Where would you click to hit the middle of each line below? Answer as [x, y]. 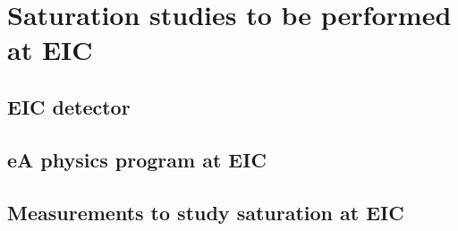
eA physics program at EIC [137, 159]
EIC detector [69, 106]
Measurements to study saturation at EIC [206, 212]
